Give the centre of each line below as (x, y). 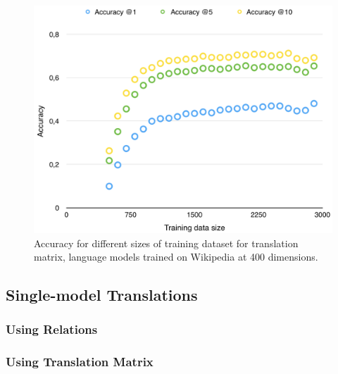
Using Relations (52, 329)
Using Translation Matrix (80, 362)
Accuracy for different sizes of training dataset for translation (166, 243)
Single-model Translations (102, 295)
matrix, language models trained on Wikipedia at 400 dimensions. (176, 257)
